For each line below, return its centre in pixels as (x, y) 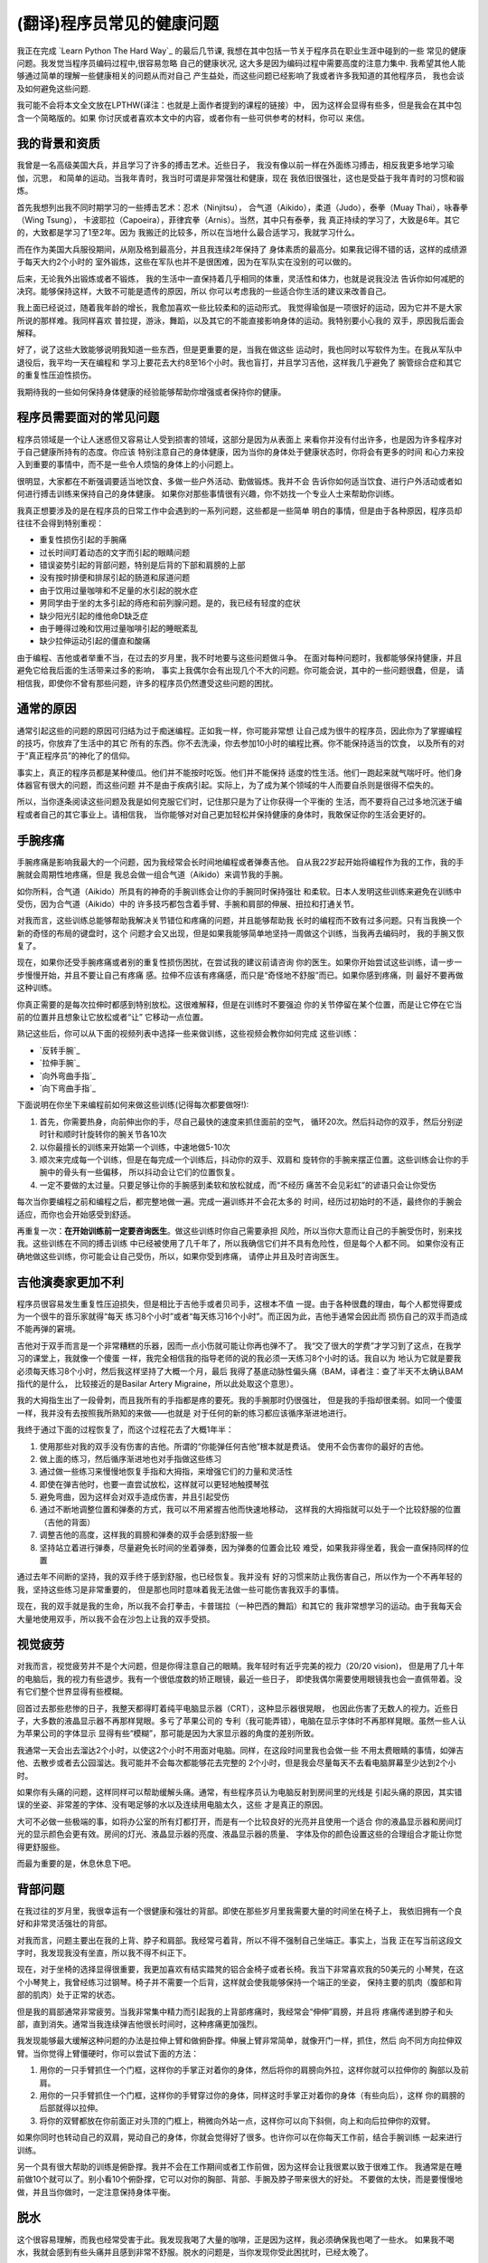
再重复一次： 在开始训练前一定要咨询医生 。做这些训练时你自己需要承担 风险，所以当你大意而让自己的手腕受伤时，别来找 (239, 1230)
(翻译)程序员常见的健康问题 (118, 24)
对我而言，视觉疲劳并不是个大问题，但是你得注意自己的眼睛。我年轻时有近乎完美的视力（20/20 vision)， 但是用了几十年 (240, 1666)
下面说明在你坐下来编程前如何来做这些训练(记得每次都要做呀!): (133, 1105)
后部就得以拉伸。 (71, 2108)
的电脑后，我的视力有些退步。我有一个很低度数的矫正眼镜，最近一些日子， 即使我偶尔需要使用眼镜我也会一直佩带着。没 (239, 1678)
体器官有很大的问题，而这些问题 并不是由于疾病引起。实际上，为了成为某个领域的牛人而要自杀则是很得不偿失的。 (227, 785)
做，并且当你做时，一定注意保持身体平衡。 (96, 2191)
